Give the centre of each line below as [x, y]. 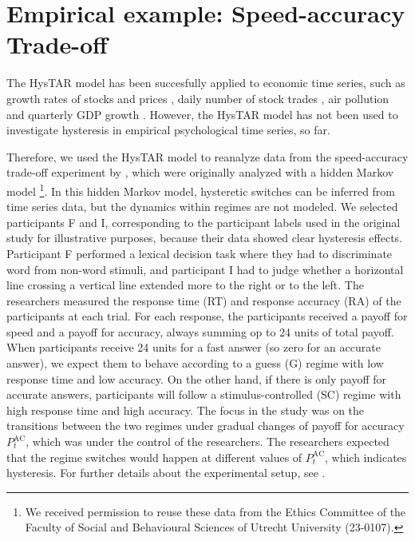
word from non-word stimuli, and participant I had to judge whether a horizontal [205, 269]
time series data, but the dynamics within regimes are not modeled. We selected [202, 207]
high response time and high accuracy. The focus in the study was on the [186, 410]
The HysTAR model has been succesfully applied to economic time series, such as [206, 83]
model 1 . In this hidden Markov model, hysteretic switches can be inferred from [201, 189]
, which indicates [366, 457]
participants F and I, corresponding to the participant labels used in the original [204, 222]
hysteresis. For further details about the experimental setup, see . [166, 473]
